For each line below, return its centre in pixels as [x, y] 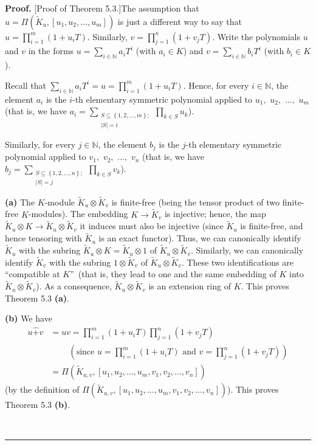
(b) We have [29, 318]
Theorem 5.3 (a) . [37, 298]
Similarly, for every [40, 144]
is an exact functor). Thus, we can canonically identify [200, 238]
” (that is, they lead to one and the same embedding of [173, 274]
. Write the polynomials [256, 36]
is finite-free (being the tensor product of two [196, 202]
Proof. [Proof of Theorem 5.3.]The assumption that [102, 8]
